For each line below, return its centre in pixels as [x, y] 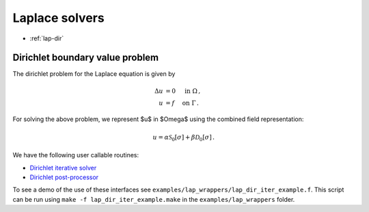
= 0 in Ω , [183, 91]
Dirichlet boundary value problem [86, 58]
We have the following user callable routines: [76, 155]
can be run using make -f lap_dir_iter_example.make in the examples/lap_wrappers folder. [154, 199]
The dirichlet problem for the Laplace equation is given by [94, 74]
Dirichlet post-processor [64, 177]
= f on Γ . [182, 103]
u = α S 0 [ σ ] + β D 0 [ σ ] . [184, 138]
